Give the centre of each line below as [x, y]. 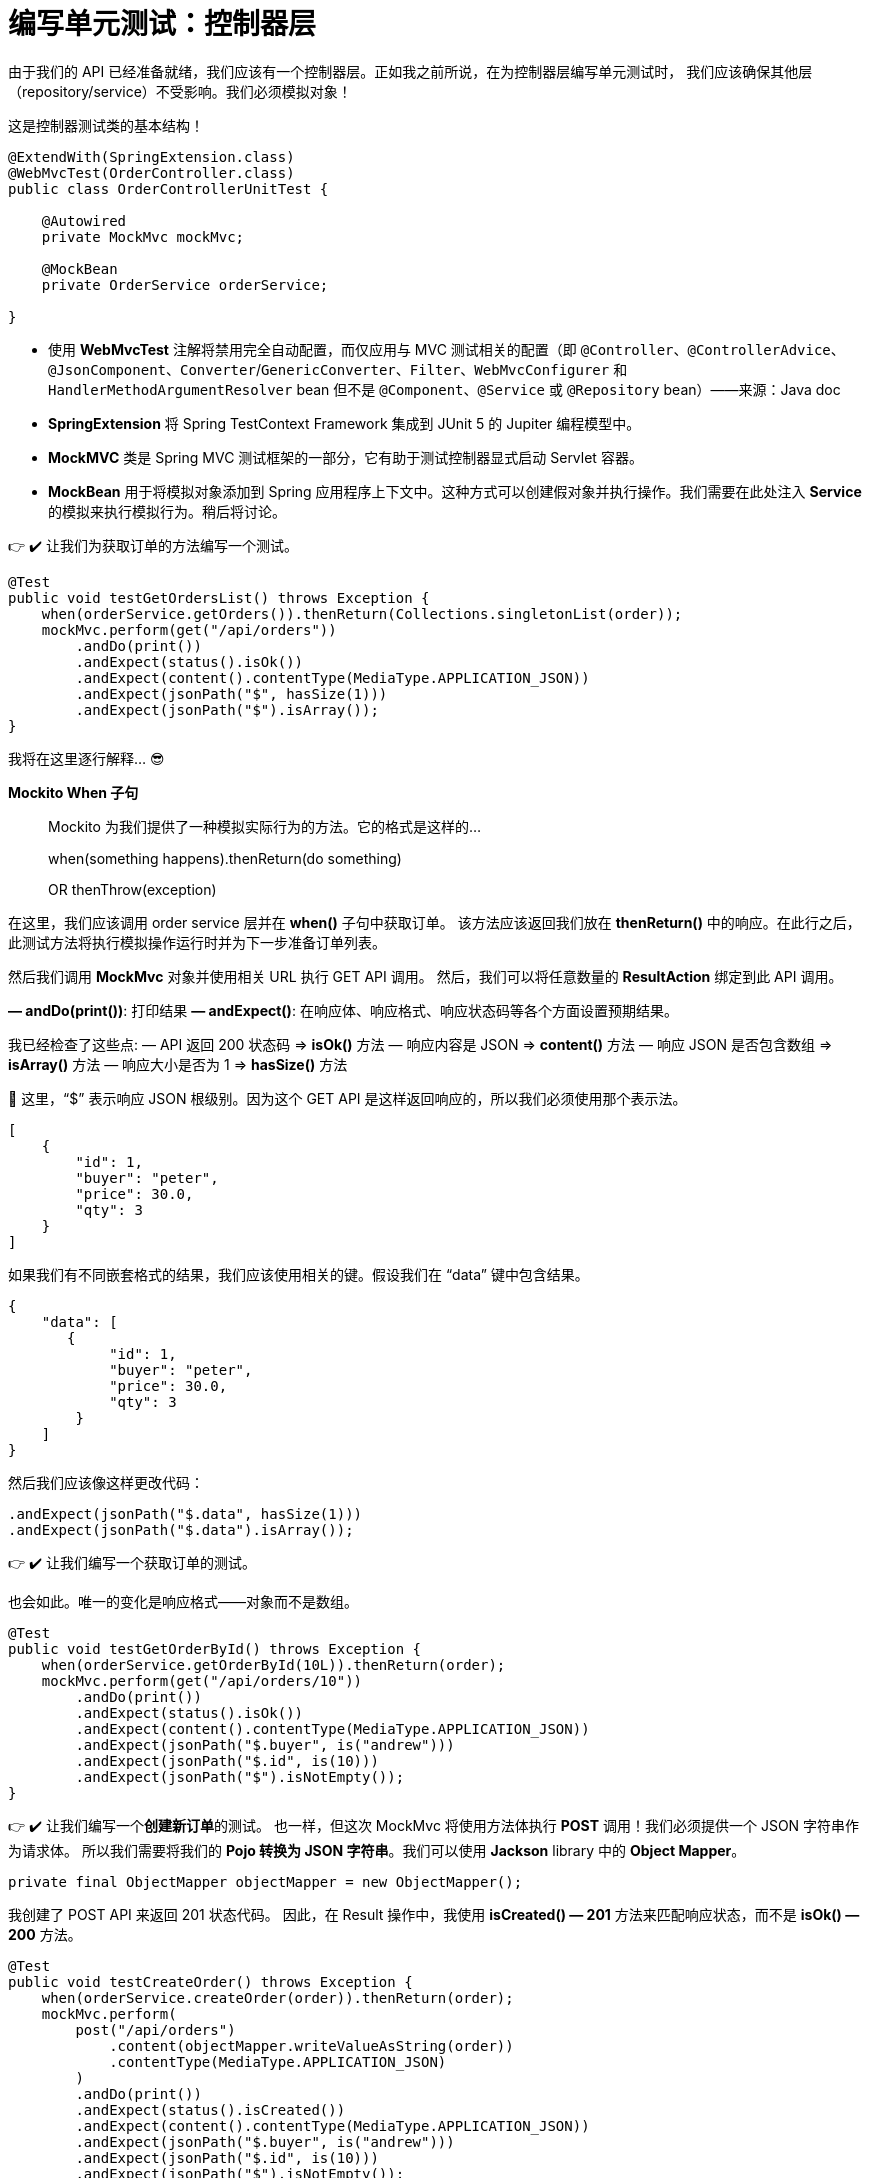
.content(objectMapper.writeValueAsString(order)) [311, 2045]
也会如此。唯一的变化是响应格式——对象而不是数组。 [183, 1601]
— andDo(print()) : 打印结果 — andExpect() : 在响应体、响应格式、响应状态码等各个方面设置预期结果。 [343, 1010]
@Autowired [84, 220]
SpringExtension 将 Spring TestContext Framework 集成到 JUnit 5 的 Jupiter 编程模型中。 [344, 423]
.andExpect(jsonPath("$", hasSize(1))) [231, 693]
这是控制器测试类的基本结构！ [106, 125]
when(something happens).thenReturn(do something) [225, 858]
